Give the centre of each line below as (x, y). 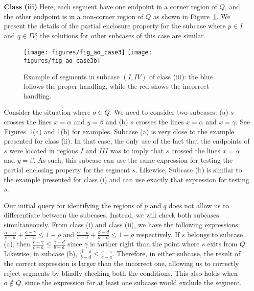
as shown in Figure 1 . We (192, 16)
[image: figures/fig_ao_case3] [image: (88, 53)
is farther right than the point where (145, 244)
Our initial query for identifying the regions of (73, 205)
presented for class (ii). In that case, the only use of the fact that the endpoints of (127, 141)
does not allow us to (199, 205)
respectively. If (158, 234)
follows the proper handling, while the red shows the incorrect (116, 86)
